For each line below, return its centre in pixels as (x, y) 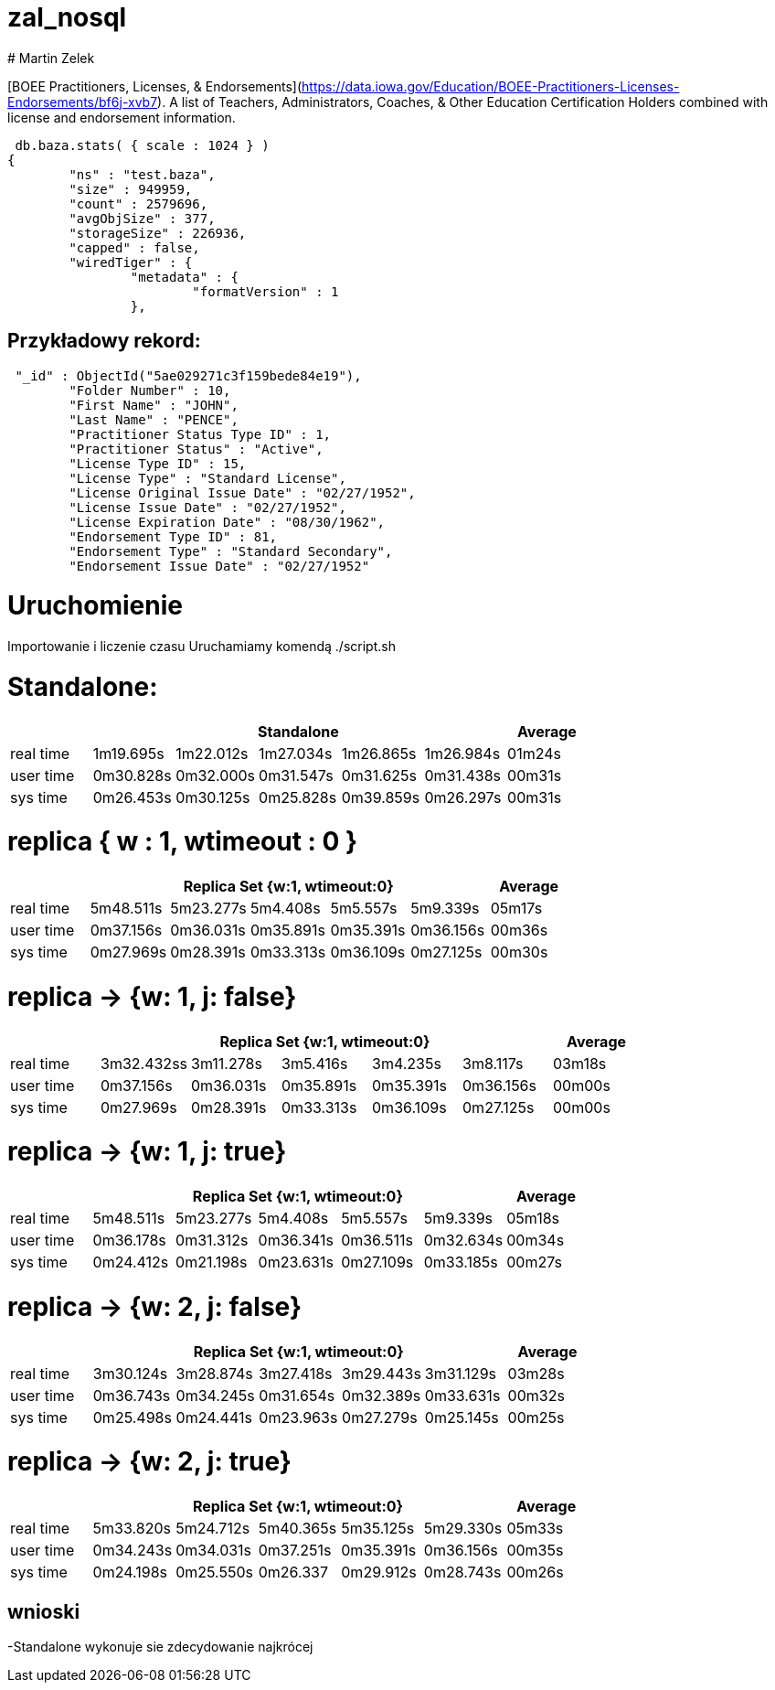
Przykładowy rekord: (104, 341)
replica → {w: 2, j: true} (149, 1462)
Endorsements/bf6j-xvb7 (83, 102)
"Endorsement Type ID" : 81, (173, 536)
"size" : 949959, (131, 189)
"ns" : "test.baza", (142, 174)
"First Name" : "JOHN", (154, 405)
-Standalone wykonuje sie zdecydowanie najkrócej (160, 1646)
